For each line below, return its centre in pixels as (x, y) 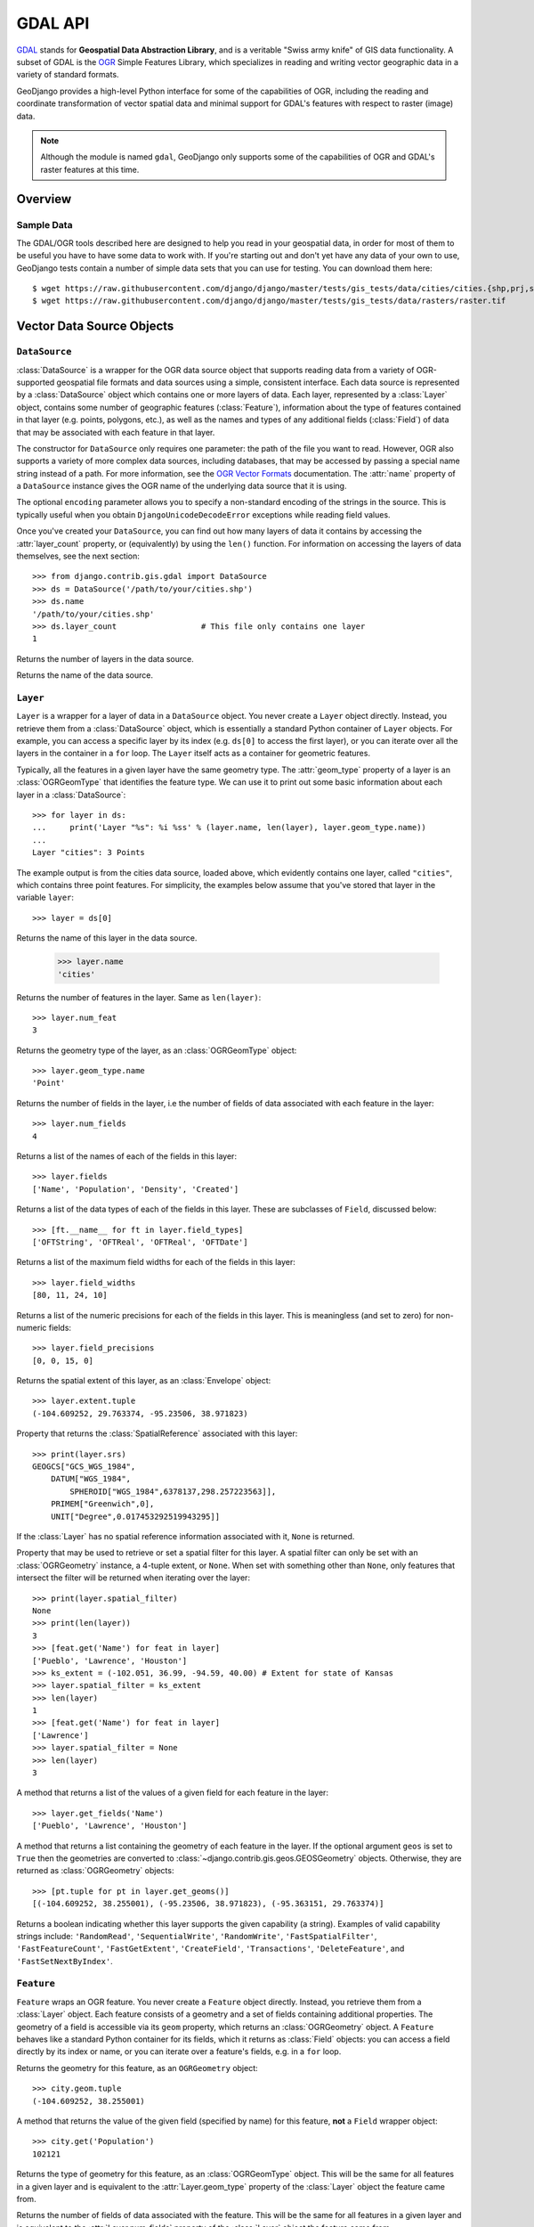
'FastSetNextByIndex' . (65, 1961)
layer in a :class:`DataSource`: (71, 795)
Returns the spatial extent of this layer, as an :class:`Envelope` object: (144, 1381)
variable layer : (45, 897)
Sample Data (44, 225)
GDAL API (53, 23)
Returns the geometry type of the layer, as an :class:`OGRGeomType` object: (157, 1050)
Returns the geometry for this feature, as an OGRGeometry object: (137, 2068)
